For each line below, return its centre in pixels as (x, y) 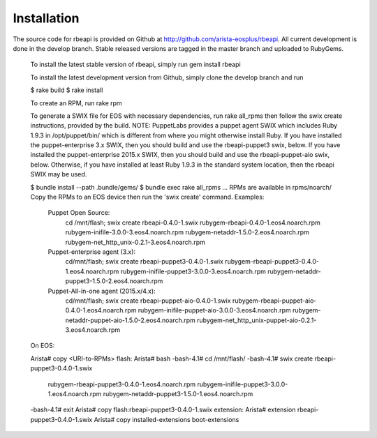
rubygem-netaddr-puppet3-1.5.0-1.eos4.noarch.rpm (178, 394)
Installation (46, 18)
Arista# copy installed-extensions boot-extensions (167, 419)
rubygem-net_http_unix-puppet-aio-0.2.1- (257, 320)
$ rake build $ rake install (67, 90)
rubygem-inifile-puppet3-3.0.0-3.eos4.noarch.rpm (193, 271)
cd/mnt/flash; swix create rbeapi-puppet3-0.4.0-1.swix (144, 262)
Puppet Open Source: (79, 213)
